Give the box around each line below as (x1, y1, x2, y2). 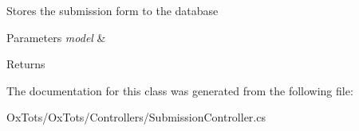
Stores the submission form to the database (6, 2, 219, 18)
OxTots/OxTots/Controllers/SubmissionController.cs (6, 109, 266, 125)
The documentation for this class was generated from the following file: (6, 82, 353, 98)
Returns (6, 56, 45, 72)
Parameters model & (6, 29, 106, 45)
